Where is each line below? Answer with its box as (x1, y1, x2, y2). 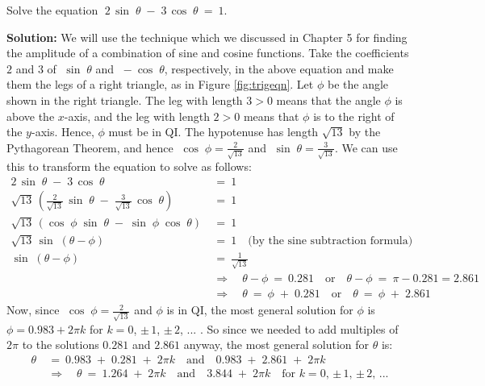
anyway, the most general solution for (183, 336, 370, 353)
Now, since (6, 301, 60, 318)
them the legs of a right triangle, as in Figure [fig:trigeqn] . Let (6, 76, 314, 93)
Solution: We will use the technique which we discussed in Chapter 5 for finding (6, 28, 408, 45)
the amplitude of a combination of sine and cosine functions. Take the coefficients (6, 44, 409, 61)
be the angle (327, 76, 389, 93)
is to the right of (313, 107, 395, 124)
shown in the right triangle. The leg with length (6, 91, 243, 108)
